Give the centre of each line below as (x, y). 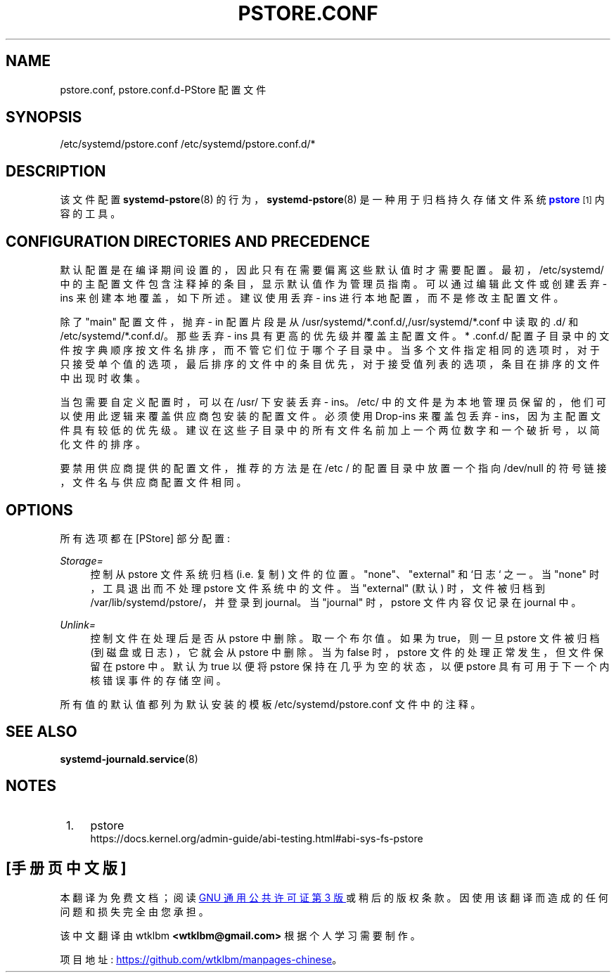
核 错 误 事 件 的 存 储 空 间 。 (158, 680)
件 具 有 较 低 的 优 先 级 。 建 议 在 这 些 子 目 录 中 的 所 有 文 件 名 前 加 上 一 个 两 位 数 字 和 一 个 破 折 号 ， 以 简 (330, 430)
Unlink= (78, 624)
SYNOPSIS (44, 117)
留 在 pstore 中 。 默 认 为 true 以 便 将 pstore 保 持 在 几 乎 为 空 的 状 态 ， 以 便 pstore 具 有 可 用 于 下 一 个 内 (350, 666)
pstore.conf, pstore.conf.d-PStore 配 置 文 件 (163, 89)
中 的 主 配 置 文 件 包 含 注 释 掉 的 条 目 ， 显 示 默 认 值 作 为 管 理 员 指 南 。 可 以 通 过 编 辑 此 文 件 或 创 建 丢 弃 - (334, 284)
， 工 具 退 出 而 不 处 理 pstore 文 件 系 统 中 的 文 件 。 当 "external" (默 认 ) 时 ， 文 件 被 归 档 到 (318, 588)
